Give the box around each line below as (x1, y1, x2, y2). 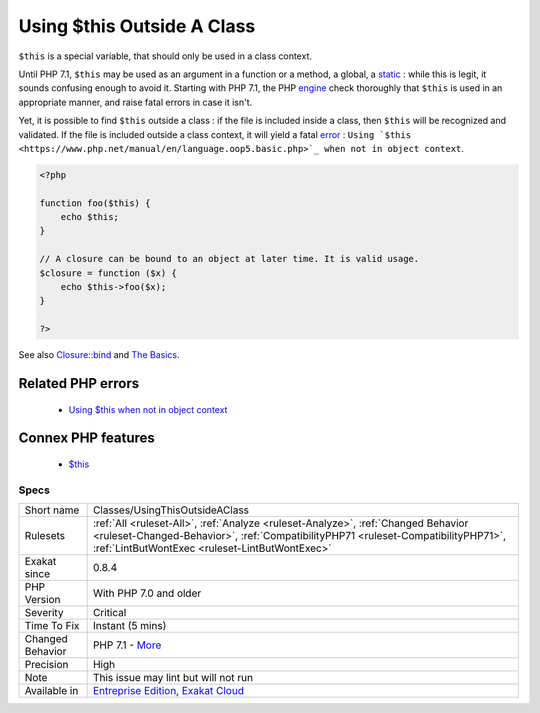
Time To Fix (24, 619, 80, 633)
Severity (24, 606, 64, 620)
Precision (24, 658, 69, 672)
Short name (24, 503, 80, 517)
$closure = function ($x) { (39, 267, 177, 279)
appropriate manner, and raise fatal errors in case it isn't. (18, 96, 253, 108)
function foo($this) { (39, 197, 151, 209)
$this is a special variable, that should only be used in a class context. (18, 50, 312, 62)
